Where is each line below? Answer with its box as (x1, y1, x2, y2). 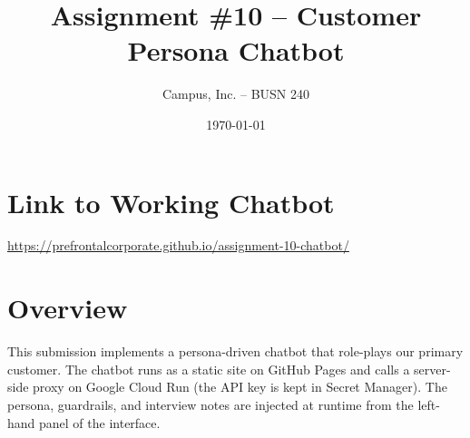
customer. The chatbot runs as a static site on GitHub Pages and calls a (7, 359, 410, 378)
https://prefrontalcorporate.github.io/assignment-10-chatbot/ (7, 236, 349, 255)
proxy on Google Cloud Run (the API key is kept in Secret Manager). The (33, 377, 447, 396)
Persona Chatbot (127, 32, 345, 69)
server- (414, 359, 451, 378)
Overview (7, 289, 128, 326)
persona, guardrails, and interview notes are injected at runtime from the (7, 394, 414, 414)
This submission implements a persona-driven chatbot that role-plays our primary (7, 342, 464, 361)
